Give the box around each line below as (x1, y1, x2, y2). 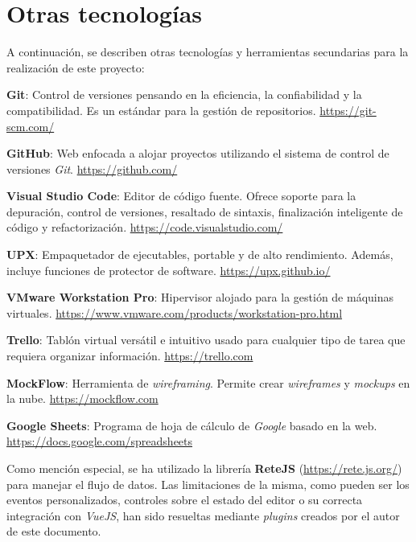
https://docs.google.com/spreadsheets (6, 433, 193, 450)
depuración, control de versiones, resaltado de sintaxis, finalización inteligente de (6, 203, 403, 220)
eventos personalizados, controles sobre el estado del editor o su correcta (6, 491, 363, 508)
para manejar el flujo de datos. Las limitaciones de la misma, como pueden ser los (6, 475, 410, 492)
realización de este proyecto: (6, 59, 145, 76)
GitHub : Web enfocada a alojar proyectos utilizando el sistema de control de (6, 145, 389, 162)
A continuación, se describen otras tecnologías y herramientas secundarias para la (6, 43, 409, 60)
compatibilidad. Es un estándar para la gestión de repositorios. (6, 101, 316, 118)
